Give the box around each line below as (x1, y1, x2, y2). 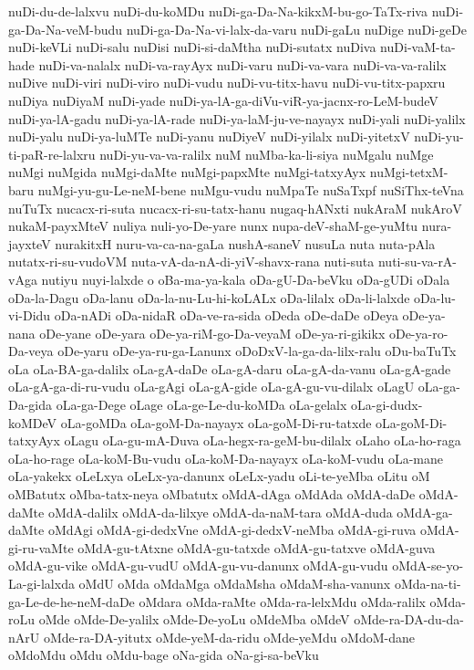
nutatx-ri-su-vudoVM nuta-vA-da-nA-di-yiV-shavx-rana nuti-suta (8, 252, 375, 271)
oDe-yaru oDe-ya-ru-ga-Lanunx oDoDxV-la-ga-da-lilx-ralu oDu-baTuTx (57, 341, 457, 361)
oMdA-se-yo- (392, 556, 464, 575)
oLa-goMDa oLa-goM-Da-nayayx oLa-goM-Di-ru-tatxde (60, 413, 372, 432)
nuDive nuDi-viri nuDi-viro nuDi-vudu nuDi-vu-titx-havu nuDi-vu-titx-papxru (8, 73, 446, 92)
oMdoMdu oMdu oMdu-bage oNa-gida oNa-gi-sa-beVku (8, 645, 319, 665)
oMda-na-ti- (394, 574, 461, 592)
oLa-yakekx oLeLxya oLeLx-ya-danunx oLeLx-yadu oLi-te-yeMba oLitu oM (8, 466, 430, 486)
